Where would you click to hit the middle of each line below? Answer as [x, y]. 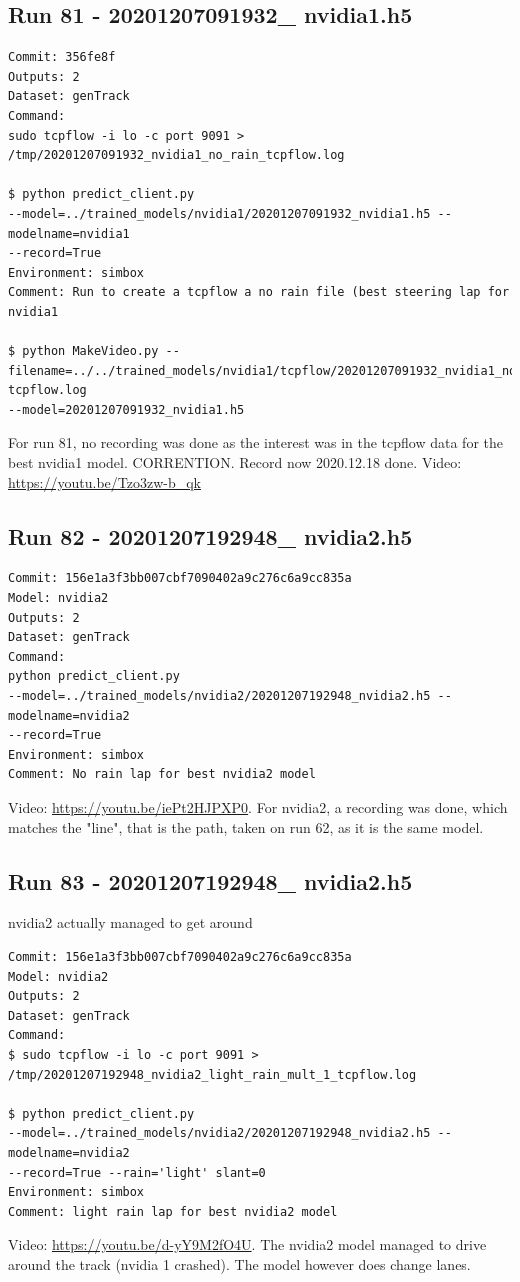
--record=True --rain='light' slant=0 [137, 1172]
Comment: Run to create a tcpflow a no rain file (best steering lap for [259, 292]
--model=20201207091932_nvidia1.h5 [126, 409]
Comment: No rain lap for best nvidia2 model [162, 774]
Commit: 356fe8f [62, 57]
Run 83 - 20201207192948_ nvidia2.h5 [210, 880]
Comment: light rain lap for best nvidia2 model [173, 1211]
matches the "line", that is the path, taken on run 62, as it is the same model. [246, 826]
